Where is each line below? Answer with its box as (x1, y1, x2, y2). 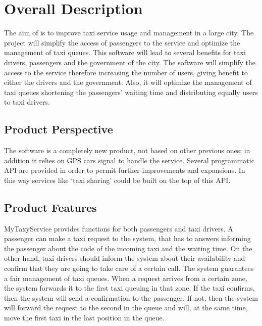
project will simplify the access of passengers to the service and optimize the (4, 37, 240, 48)
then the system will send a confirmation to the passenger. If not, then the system (4, 292, 258, 303)
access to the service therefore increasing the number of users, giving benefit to (4, 67, 248, 77)
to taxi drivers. (4, 97, 50, 107)
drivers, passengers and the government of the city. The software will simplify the (4, 57, 256, 67)
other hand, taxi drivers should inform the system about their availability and (4, 253, 245, 263)
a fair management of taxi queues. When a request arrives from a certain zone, (4, 272, 247, 283)
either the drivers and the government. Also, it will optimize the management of (4, 77, 252, 87)
